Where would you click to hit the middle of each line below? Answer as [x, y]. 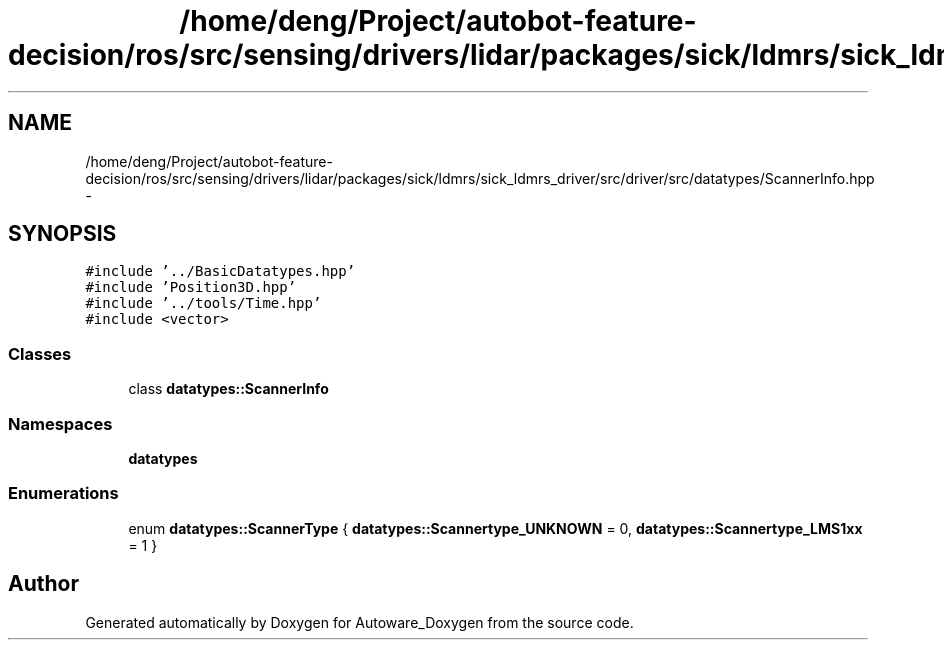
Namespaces [60, 423]
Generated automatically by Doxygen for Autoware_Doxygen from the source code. [359, 622]
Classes [40, 353]
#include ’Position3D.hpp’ [191, 287]
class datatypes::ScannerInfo [228, 389]
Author [43, 584]
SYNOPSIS [62, 234]
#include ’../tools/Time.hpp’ [203, 303]
